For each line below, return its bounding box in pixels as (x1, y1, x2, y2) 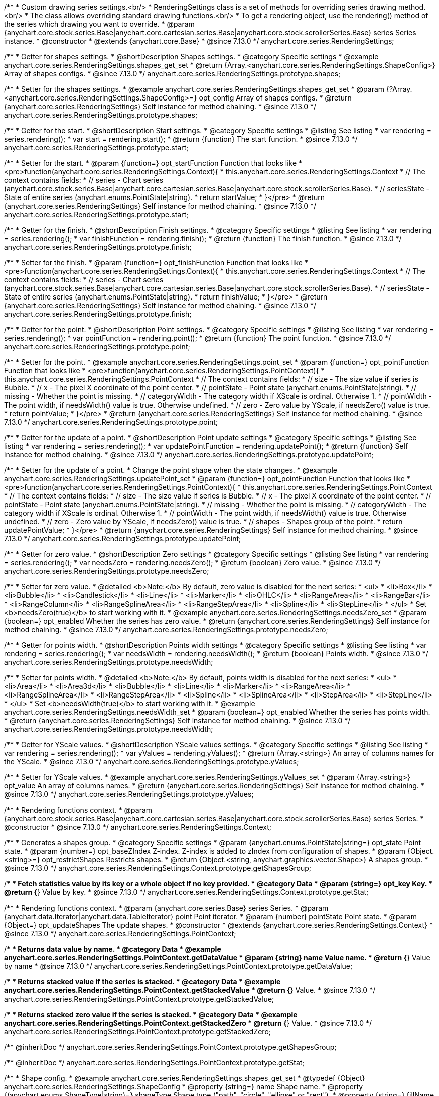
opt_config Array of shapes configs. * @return (199, 93, 352, 102)
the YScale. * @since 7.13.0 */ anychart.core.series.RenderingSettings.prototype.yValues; (4, 757, 299, 766)
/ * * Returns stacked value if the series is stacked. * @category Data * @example (4, 977, 281, 986)
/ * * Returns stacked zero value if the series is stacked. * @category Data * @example (4, 1010, 298, 1019)
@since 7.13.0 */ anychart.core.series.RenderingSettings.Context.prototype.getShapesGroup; (4, 864, 312, 872)
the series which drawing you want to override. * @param (4, 20, 195, 28)
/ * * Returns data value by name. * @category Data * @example (4, 945, 221, 953)
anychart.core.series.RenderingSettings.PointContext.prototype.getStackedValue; (4, 994, 274, 1003)
